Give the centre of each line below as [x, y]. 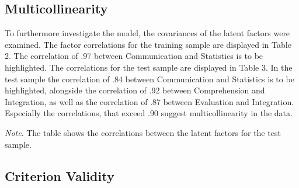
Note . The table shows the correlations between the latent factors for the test [143, 132]
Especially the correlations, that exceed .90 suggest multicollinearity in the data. [149, 113]
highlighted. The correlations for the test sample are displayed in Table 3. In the [149, 67]
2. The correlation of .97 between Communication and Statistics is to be [134, 56]
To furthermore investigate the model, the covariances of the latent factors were [147, 33]
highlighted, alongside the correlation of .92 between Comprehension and [135, 90]
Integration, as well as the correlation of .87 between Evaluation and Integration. [149, 101]
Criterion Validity [60, 175]
